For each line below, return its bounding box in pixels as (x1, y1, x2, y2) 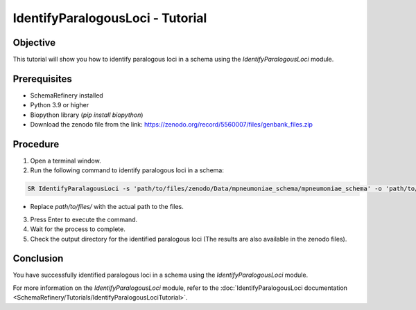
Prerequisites (12, 73, 72, 84)
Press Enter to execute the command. (30, 215, 138, 224)
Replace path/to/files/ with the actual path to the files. (30, 203, 184, 211)
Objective (12, 37, 56, 48)
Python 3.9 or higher (30, 101, 89, 109)
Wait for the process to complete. (30, 225, 126, 233)
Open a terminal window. (30, 156, 101, 165)
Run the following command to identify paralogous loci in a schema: (30, 166, 225, 174)
